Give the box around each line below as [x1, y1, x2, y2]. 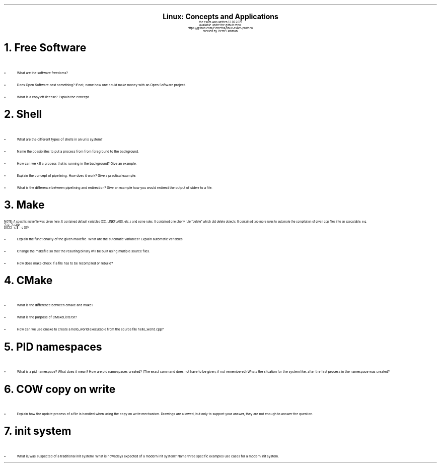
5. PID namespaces [4, 340, 102, 353]
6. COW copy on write [4, 382, 116, 395]
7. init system [4, 425, 71, 438]
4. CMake [4, 274, 53, 287]
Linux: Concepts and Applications [163, 12, 278, 21]
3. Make [4, 198, 45, 212]
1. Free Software [4, 41, 87, 54]
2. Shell [4, 108, 42, 121]
